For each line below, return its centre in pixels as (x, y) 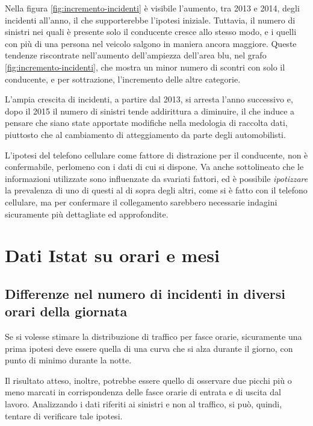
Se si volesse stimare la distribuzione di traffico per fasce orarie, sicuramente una (153, 337)
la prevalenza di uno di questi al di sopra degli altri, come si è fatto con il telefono (156, 190)
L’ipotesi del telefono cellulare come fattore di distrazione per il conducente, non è (156, 155)
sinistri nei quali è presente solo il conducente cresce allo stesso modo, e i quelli (151, 32)
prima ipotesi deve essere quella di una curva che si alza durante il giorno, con (149, 348)
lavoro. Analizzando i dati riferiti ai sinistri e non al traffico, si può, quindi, (144, 404)
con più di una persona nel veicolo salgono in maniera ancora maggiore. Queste (151, 43)
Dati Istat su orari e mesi (112, 255)
